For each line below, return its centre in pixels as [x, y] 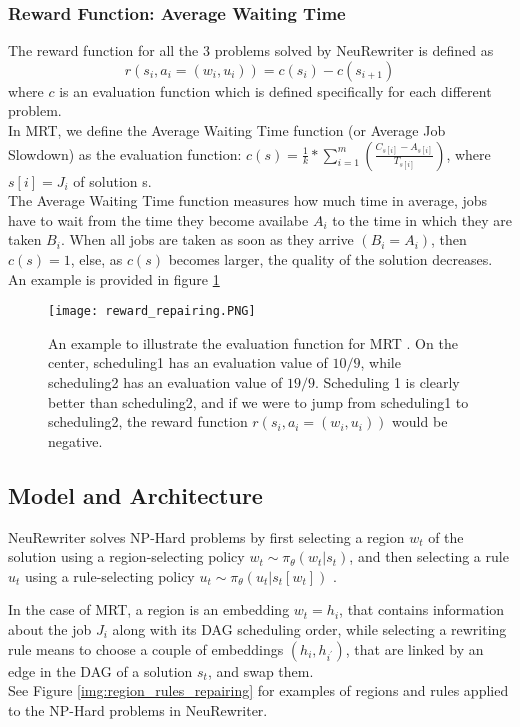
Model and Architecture [135, 494]
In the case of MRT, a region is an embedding [149, 609]
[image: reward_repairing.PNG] [152, 311]
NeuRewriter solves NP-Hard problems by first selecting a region [206, 536]
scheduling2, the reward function [148, 421]
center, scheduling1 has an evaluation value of [188, 362]
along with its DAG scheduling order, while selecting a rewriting [309, 628]
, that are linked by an [414, 648]
